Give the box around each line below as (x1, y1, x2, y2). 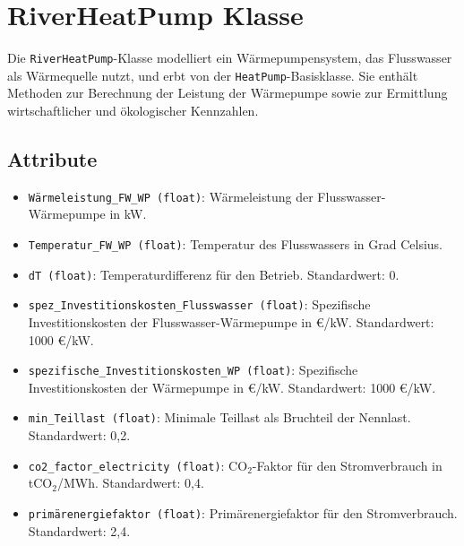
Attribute (7, 145, 98, 173)
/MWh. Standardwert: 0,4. (56, 473, 204, 492)
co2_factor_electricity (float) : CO (28, 455, 248, 474)
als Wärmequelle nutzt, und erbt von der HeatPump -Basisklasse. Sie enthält (7, 65, 418, 84)
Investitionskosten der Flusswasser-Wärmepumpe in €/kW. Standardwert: (28, 313, 434, 332)
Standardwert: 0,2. (28, 426, 131, 445)
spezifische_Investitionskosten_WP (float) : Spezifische (28, 360, 358, 379)
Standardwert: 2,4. (28, 521, 131, 540)
